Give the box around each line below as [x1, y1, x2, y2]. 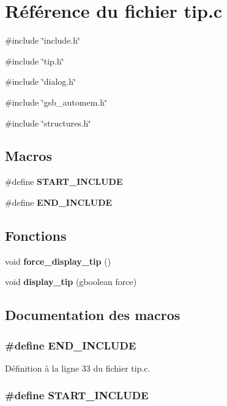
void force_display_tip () [5, 254, 111, 267]
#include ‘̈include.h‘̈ [5, 34, 80, 47]
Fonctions [5, 225, 67, 244]
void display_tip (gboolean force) [5, 275, 137, 288]
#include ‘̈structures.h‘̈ [5, 116, 91, 129]
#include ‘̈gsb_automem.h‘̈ [5, 95, 107, 108]
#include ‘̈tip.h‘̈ [5, 54, 64, 67]
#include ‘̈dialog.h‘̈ [5, 75, 76, 88]
